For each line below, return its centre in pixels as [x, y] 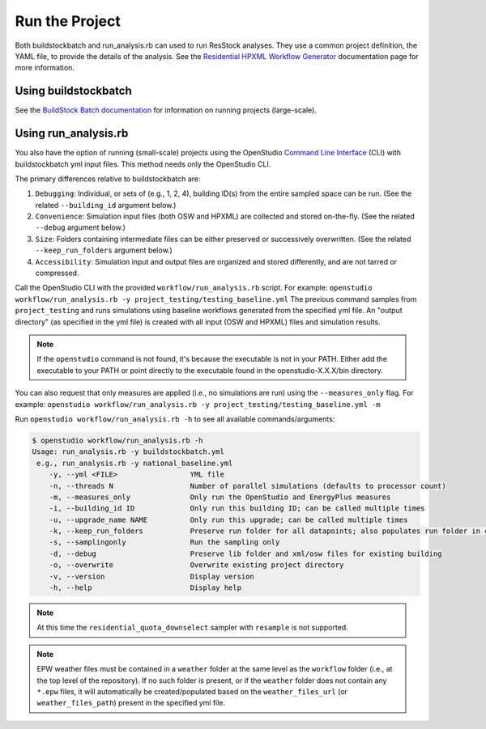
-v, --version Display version [151, 576]
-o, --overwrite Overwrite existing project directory [196, 565]
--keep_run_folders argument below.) [104, 250]
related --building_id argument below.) [106, 205]
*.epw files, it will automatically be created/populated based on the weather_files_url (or [192, 691]
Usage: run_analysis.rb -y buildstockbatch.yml [128, 452]
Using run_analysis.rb [72, 134]
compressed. [57, 273]
